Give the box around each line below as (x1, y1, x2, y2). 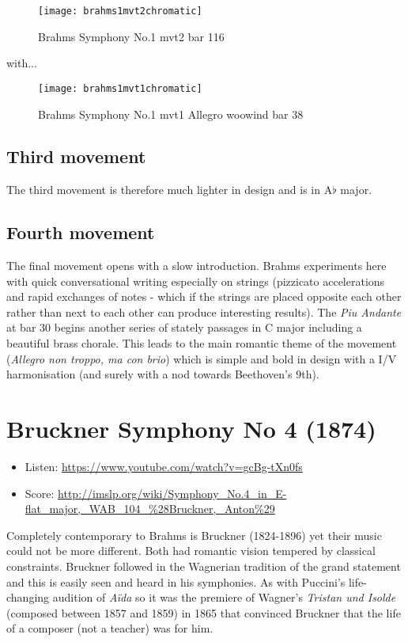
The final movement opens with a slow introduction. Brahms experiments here (6, 257, 387, 274)
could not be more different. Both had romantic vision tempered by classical (6, 542, 376, 559)
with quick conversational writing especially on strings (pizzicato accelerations (6, 272, 385, 289)
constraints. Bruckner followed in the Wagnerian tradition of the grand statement (6, 557, 401, 574)
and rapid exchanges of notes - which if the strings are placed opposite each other (6, 288, 402, 305)
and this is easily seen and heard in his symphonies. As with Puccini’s (6, 573, 346, 590)
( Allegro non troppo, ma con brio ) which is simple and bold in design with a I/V (6, 350, 397, 367)
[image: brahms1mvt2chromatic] (38, 6, 202, 17)
